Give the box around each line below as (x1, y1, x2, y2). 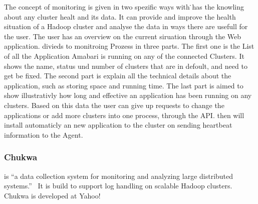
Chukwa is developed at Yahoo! (4, 190, 101, 200)
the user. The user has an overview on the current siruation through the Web (4, 31, 241, 41)
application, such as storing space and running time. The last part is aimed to (4, 80, 243, 90)
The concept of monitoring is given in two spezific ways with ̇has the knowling (4, 2, 244, 12)
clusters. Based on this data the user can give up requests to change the (4, 99, 224, 110)
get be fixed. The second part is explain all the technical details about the (4, 70, 231, 81)
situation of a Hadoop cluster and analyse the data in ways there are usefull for (4, 21, 248, 32)
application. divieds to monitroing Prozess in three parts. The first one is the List (4, 41, 254, 51)
